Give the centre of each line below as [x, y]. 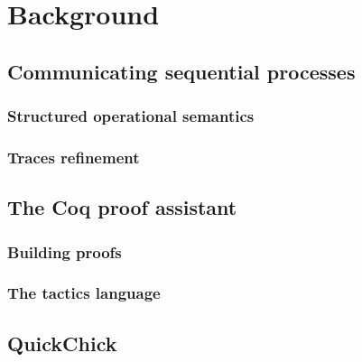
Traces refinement [74, 157]
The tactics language [84, 293]
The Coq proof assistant [122, 207]
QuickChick [62, 343]
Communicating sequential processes [181, 71]
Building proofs [65, 251]
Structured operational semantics [131, 116]
